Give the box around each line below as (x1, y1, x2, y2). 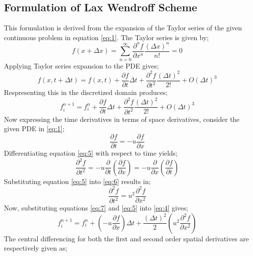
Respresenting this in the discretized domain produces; (4, 87, 168, 97)
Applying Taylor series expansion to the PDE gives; (4, 60, 159, 70)
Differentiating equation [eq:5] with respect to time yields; (4, 147, 178, 158)
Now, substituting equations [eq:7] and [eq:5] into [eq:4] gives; (4, 203, 188, 212)
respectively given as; (4, 243, 68, 253)
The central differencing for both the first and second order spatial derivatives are (4, 233, 249, 243)
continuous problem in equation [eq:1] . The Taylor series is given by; (4, 32, 209, 42)
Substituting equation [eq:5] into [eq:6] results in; (4, 176, 151, 186)
